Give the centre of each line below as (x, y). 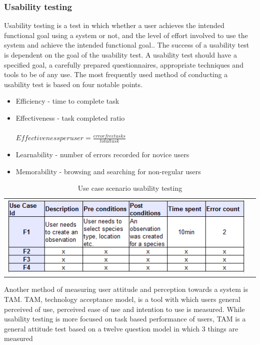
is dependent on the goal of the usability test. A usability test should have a (120, 55)
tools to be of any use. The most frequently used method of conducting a (116, 74)
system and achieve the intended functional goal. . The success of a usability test (127, 45)
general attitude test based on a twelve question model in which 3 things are (121, 328)
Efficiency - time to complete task (67, 101)
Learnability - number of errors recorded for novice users (102, 154)
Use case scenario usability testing (130, 188)
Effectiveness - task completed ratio (70, 117)
